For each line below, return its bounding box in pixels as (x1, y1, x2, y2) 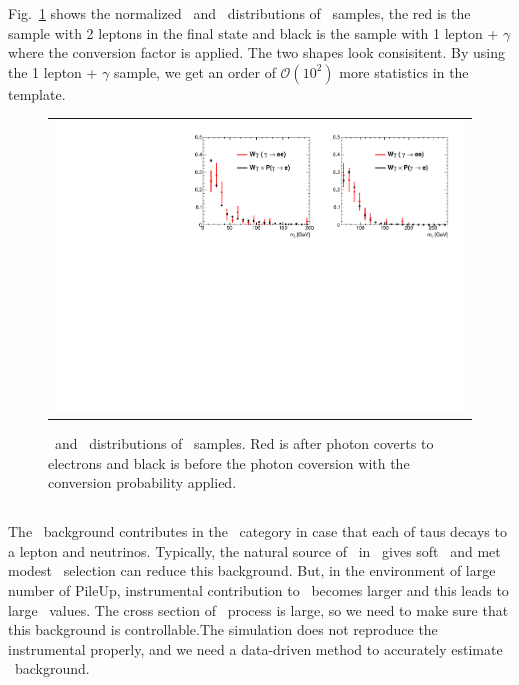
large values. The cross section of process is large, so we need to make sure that (8, 599, 509, 620)
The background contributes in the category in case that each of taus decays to (8, 521, 507, 542)
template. (8, 83, 66, 104)
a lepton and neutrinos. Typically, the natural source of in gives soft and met (8, 540, 501, 561)
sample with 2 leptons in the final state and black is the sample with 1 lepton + (8, 22, 499, 43)
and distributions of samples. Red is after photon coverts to (54, 432, 434, 453)
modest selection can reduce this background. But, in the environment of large (8, 560, 496, 581)
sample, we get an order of (114, 61, 276, 82)
